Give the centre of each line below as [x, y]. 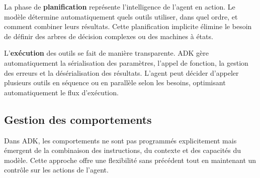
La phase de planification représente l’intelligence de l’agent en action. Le [120, 7]
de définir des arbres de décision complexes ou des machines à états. [109, 36]
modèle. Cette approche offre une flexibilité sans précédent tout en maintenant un [130, 160]
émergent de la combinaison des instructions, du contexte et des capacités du [123, 150]
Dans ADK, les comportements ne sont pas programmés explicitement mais [120, 140]
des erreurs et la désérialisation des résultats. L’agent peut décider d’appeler [121, 72]
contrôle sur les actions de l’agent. [56, 170]
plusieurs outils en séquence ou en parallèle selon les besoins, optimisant [115, 82]
